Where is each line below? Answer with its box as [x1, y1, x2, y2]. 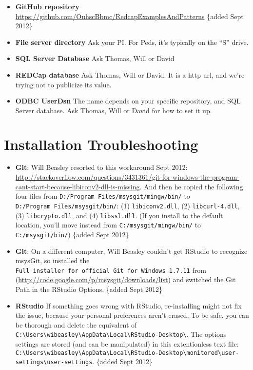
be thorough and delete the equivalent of [15, 319, 137, 329]
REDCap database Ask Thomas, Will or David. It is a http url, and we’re [15, 69, 245, 80]
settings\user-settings [15, 359, 93, 366]
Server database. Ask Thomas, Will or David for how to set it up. [15, 105, 212, 115]
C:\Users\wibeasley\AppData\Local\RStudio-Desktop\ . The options [15, 329, 227, 339]
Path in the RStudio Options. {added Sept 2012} [15, 284, 162, 294]
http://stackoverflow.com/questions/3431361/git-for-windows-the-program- [15, 172, 239, 182]
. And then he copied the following [139, 181, 243, 191]
